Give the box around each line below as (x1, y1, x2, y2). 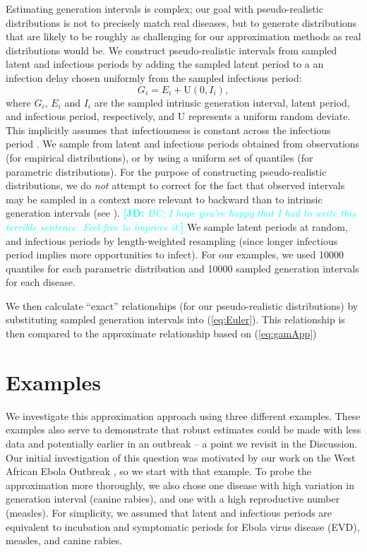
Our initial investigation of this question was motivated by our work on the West (6, 450, 356, 464)
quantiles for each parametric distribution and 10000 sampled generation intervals (6, 260, 359, 275)
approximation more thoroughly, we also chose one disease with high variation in (6, 477, 354, 492)
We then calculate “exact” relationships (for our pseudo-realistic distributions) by (6, 298, 359, 313)
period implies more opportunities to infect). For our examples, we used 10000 (6, 247, 344, 262)
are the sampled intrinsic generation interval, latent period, (94, 95, 350, 109)
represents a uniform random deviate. (188, 109, 351, 124)
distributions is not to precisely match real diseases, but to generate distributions (6, 15, 357, 30)
